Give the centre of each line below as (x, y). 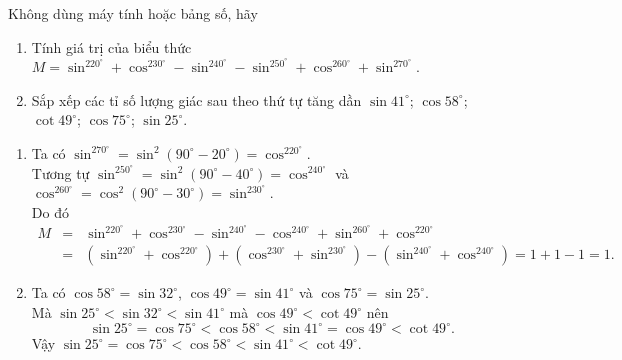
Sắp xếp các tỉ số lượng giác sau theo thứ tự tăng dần (196, 99)
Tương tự (60, 172)
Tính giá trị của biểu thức (111, 46)
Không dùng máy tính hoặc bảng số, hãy (133, 13)
